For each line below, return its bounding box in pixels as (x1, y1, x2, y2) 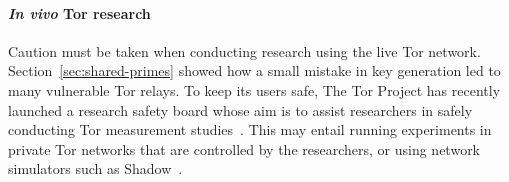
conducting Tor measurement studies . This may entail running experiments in (8, 119, 492, 140)
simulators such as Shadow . (8, 158, 183, 179)
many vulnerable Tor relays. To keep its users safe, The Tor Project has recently (8, 79, 501, 100)
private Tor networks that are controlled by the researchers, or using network (8, 138, 481, 159)
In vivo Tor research (8, 2, 151, 23)
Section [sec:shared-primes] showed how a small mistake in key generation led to (8, 60, 501, 81)
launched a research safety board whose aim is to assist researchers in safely (8, 99, 473, 120)
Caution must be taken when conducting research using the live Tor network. (8, 40, 481, 61)
